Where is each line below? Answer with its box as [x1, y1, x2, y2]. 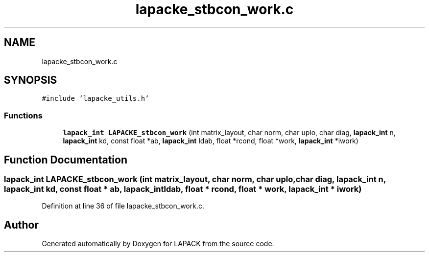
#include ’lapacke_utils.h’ [42, 94, 149, 103]
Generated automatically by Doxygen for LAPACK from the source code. [42, 239, 274, 248]
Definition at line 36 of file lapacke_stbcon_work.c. [42, 202, 205, 210]
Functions [4, 110, 43, 120]
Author [4, 218, 39, 231]
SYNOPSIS [4, 74, 57, 87]
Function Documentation [4, 153, 127, 166]
